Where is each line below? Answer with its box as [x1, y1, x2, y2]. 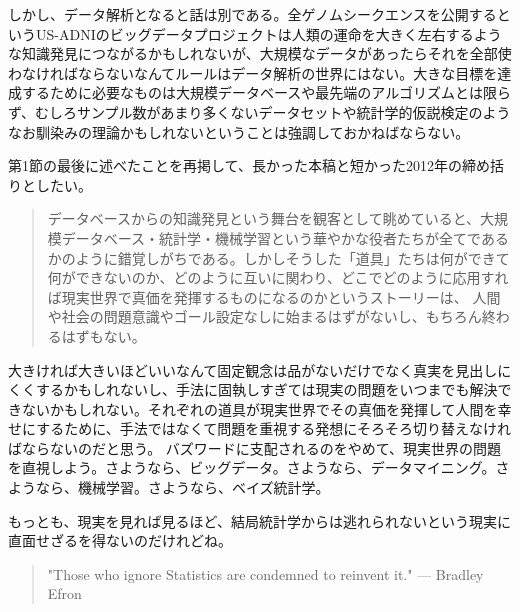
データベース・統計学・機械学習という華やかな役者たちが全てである [61, 227, 509, 248]
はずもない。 [61, 325, 146, 346]
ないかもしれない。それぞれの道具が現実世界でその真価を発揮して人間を [21, 398, 498, 419]
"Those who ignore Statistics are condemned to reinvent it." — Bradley [47, 563, 484, 584]
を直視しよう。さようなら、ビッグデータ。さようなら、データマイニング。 [8, 457, 496, 478]
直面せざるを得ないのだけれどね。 [8, 530, 232, 551]
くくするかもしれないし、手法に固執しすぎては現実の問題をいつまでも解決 [8, 379, 498, 400]
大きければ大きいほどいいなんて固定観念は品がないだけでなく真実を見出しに [8, 359, 512, 380]
